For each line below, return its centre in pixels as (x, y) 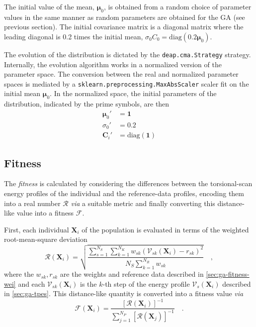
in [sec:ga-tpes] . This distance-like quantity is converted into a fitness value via (124, 293)
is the (88, 283)
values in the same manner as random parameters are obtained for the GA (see (125, 17)
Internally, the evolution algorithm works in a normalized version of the (113, 64)
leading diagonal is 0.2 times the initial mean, (74, 36)
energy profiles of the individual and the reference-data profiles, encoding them (124, 193)
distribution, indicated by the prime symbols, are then (87, 104)
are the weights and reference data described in (132, 274)
